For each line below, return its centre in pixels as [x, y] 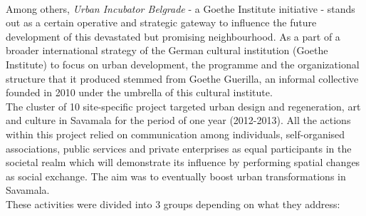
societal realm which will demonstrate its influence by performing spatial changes [183, 162]
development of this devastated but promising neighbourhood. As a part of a [173, 36]
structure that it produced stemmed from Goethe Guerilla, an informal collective [182, 78]
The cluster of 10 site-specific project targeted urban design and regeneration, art [183, 106]
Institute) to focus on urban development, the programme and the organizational [183, 64]
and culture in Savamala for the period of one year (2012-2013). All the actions [178, 120]
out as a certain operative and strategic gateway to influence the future [161, 22]
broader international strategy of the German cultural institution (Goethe [167, 50]
